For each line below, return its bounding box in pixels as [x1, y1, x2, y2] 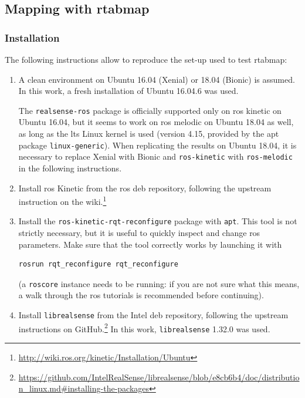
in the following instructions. [18, 161, 122, 174]
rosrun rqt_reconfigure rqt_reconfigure [18, 260, 178, 269]
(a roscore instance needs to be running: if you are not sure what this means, [18, 277, 300, 289]
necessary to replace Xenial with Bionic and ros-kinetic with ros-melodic [18, 150, 293, 163]
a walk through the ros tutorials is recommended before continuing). [18, 289, 264, 301]
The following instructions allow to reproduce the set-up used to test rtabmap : [5, 53, 287, 65]
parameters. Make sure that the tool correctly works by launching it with [18, 238, 282, 250]
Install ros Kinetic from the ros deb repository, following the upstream [18, 181, 272, 194]
